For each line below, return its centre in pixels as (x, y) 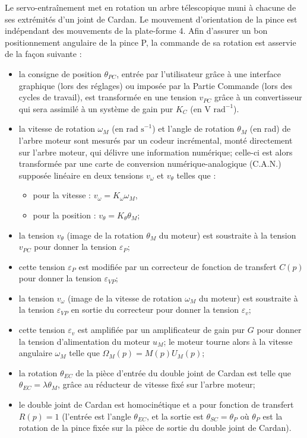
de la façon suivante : (43, 54)
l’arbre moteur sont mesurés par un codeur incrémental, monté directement (156, 140)
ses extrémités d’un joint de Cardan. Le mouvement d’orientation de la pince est (151, 19)
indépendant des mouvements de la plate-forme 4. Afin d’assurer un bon (136, 31)
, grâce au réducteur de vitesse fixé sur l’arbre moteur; (156, 384)
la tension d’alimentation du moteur (84, 341)
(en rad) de (270, 128)
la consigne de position (60, 73)
